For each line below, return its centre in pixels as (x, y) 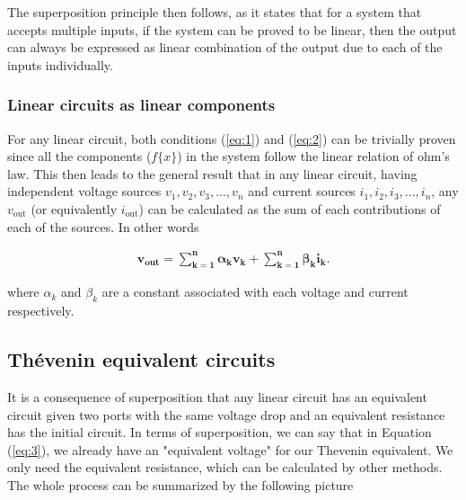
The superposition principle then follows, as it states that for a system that (215, 12)
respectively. (41, 311)
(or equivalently (74, 208)
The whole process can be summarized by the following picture (180, 485)
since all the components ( (79, 156)
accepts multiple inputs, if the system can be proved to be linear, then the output (232, 29)
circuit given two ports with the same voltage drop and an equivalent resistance (226, 414)
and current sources (302, 191)
